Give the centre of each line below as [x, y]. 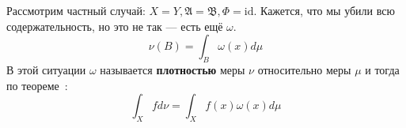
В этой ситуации [46, 69]
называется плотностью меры [173, 69]
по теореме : [37, 85]
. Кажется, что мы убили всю [324, 10]
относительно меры [304, 69]
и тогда [382, 69]
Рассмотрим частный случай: [76, 10]
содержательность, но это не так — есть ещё [115, 26]
